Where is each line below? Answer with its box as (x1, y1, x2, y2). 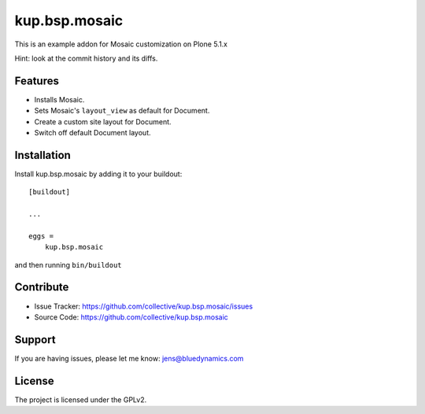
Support (14, 333, 56, 346)
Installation (14, 148, 71, 161)
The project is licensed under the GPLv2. (14, 394, 147, 405)
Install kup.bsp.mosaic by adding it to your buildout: (14, 169, 183, 179)
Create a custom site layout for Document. (34, 116, 172, 126)
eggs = (28, 231, 54, 240)
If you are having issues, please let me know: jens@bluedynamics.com (14, 353, 244, 363)
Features (14, 74, 59, 87)
